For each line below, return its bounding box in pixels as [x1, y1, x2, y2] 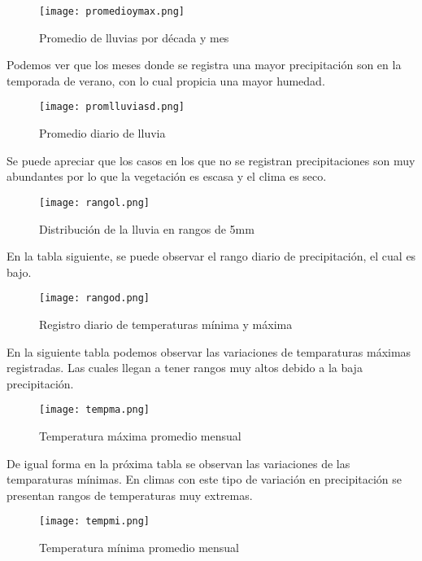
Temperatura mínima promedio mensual [39, 539, 239, 556]
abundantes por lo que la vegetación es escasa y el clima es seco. [7, 168, 327, 185]
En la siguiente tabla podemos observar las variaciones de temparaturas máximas [7, 343, 411, 360]
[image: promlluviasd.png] [39, 101, 185, 113]
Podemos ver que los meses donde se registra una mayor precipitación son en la [7, 56, 402, 73]
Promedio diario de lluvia [39, 125, 166, 142]
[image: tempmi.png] [39, 515, 150, 528]
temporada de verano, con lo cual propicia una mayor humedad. [7, 72, 325, 89]
